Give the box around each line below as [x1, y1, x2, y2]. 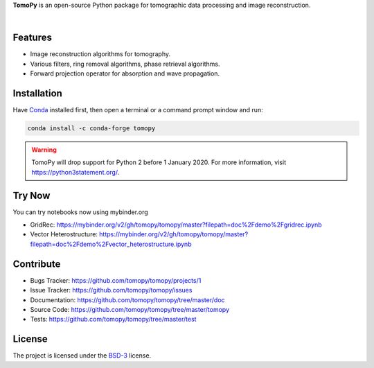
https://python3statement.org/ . [31, 168, 120, 176]
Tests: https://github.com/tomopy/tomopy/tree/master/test [30, 315, 197, 324]
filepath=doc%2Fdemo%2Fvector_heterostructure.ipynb [30, 240, 192, 248]
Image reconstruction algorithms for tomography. [30, 50, 171, 58]
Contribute [12, 258, 61, 270]
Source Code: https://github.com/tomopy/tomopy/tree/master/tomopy [30, 305, 230, 313]
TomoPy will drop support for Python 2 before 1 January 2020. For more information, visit [31, 158, 287, 166]
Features [12, 32, 52, 44]
